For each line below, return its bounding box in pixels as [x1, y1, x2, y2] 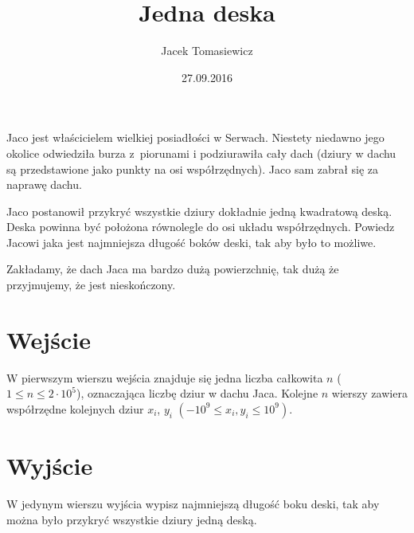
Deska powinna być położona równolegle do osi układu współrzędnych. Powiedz [6, 218, 395, 235]
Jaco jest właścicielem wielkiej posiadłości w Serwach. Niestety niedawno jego [6, 129, 385, 146]
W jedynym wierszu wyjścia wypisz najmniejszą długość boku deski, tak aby [6, 496, 380, 512]
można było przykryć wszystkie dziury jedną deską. [6, 511, 257, 527]
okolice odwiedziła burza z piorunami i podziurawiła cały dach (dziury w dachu [6, 144, 396, 161]
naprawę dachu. [6, 176, 82, 193]
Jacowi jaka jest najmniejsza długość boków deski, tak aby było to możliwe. [6, 233, 377, 250]
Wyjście [6, 449, 93, 482]
